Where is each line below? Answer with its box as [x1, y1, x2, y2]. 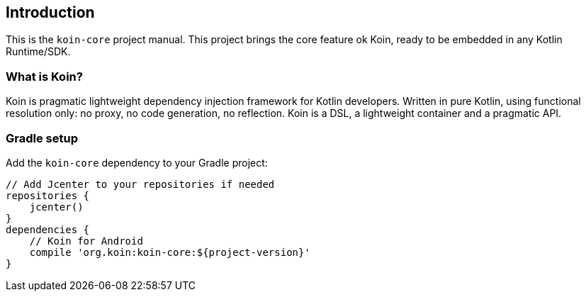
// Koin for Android [29, 235, 143, 247]
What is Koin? [6, 69, 83, 84]
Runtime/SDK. [6, 45, 71, 58]
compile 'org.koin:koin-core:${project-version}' [29, 246, 310, 258]
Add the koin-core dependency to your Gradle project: [6, 156, 268, 169]
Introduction [6, 4, 95, 21]
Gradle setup [6, 130, 78, 145]
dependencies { [6, 223, 90, 235]
